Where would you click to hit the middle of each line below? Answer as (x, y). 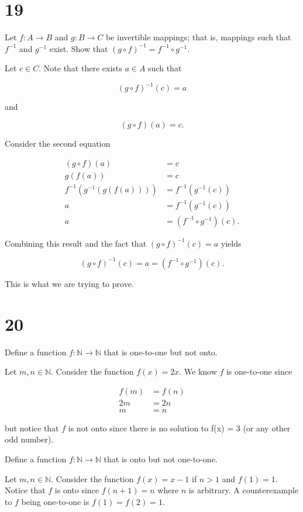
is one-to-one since (259, 371)
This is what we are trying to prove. (69, 283)
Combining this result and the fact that (76, 243)
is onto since (77, 490)
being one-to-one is (55, 501)
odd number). (29, 439)
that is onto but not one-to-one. (161, 459)
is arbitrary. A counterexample (244, 490)
